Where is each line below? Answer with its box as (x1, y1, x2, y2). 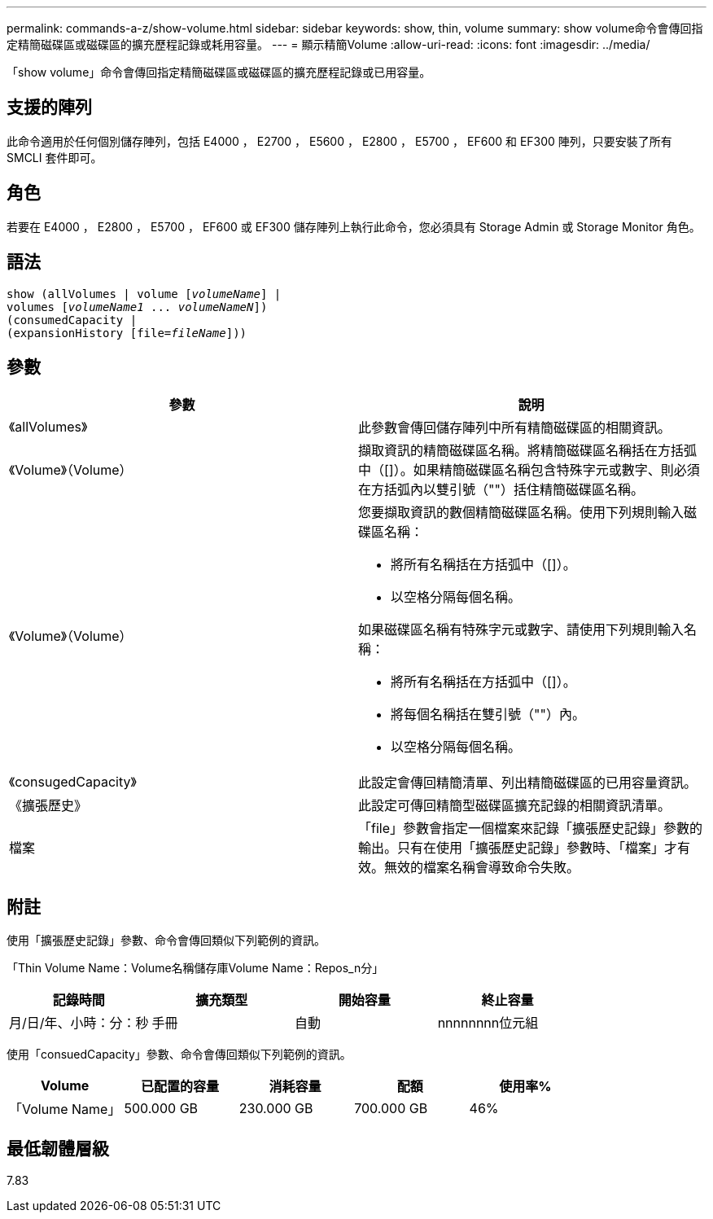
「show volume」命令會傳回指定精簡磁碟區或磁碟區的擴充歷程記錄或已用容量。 (7, 65, 431, 79)
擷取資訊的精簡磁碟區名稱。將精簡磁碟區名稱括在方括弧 (358, 442, 698, 459)
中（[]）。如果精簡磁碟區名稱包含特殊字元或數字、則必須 (358, 462, 700, 479)
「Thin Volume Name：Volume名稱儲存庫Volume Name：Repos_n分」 (7, 961, 384, 976)
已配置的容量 (141, 1078, 220, 1095)
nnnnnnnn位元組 (437, 1015, 539, 1032)
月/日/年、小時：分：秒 (9, 1015, 149, 1032)
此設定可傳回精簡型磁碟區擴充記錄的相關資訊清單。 (358, 797, 671, 814)
